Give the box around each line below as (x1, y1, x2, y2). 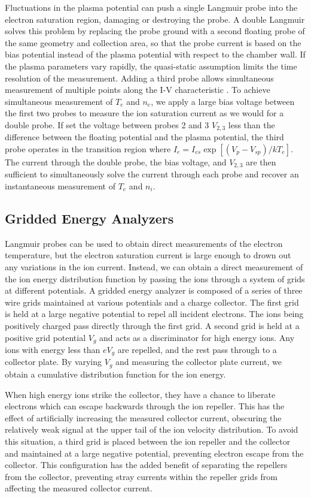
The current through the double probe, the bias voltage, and (5, 155, 227, 168)
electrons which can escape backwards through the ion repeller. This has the (5, 400, 285, 412)
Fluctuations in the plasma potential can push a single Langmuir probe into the (5, 1, 298, 13)
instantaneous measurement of (5, 180, 115, 192)
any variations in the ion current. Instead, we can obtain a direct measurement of (5, 261, 303, 273)
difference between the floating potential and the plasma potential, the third (5, 131, 284, 143)
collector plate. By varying (5, 355, 102, 368)
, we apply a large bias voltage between (151, 95, 295, 107)
